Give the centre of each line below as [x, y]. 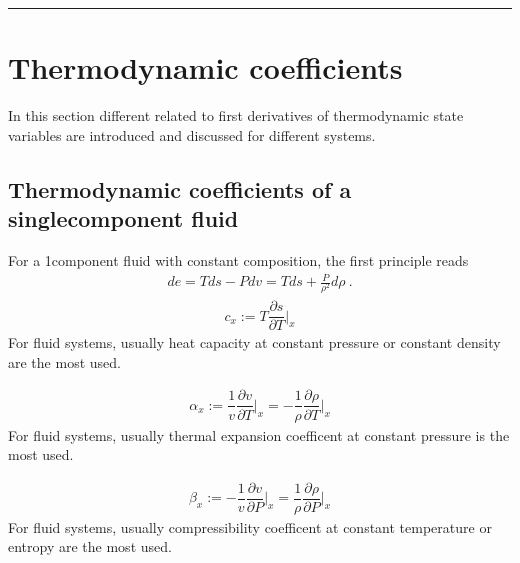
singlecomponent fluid [123, 218]
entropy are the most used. [90, 546]
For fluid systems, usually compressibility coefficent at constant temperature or [250, 526]
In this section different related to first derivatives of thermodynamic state [236, 115]
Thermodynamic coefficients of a [180, 188]
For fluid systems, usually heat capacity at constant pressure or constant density [254, 342]
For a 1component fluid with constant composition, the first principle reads [238, 259]
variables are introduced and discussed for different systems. [192, 134]
